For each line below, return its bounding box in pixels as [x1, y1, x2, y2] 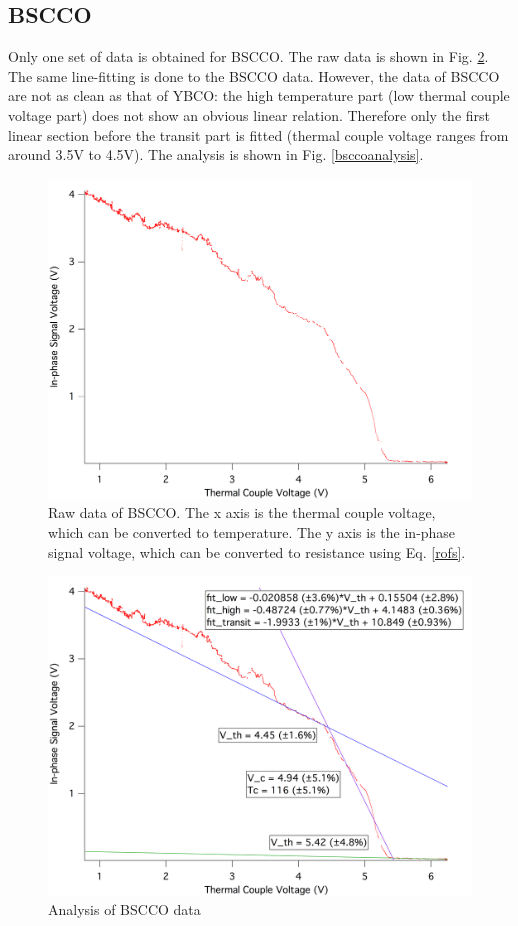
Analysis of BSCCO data [48, 899, 201, 920]
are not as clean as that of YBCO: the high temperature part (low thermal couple [8, 85, 510, 106]
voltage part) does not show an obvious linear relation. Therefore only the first [8, 104, 491, 125]
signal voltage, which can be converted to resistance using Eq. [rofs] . [48, 541, 466, 562]
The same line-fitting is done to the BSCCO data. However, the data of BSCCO [8, 65, 500, 86]
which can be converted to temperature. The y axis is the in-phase [48, 522, 456, 543]
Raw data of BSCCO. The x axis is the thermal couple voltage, [48, 502, 436, 523]
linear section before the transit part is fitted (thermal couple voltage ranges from [8, 124, 509, 145]
